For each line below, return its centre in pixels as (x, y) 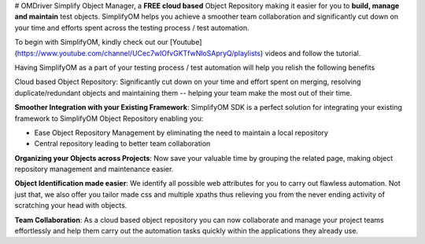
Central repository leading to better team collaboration (122, 144)
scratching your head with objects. (71, 206)
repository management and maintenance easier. (94, 169)
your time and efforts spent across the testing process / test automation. (132, 27)
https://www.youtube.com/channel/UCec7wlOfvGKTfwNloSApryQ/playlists (139, 53)
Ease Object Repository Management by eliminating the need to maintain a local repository (181, 133)
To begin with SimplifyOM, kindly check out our (91, 42)
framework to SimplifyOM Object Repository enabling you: (109, 118)
